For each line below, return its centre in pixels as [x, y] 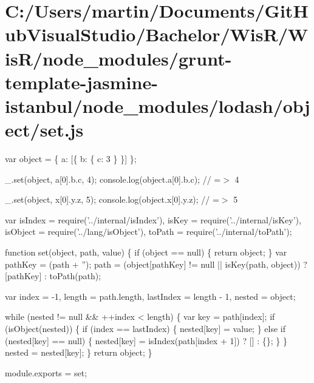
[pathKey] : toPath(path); [53, 276]
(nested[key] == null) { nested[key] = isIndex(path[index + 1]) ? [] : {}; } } [146, 340]
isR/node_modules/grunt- [118, 58]
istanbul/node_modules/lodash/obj [158, 105]
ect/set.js [44, 130]
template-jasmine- [81, 82]
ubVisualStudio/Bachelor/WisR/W [157, 34]
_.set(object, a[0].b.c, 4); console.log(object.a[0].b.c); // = [113, 179]
